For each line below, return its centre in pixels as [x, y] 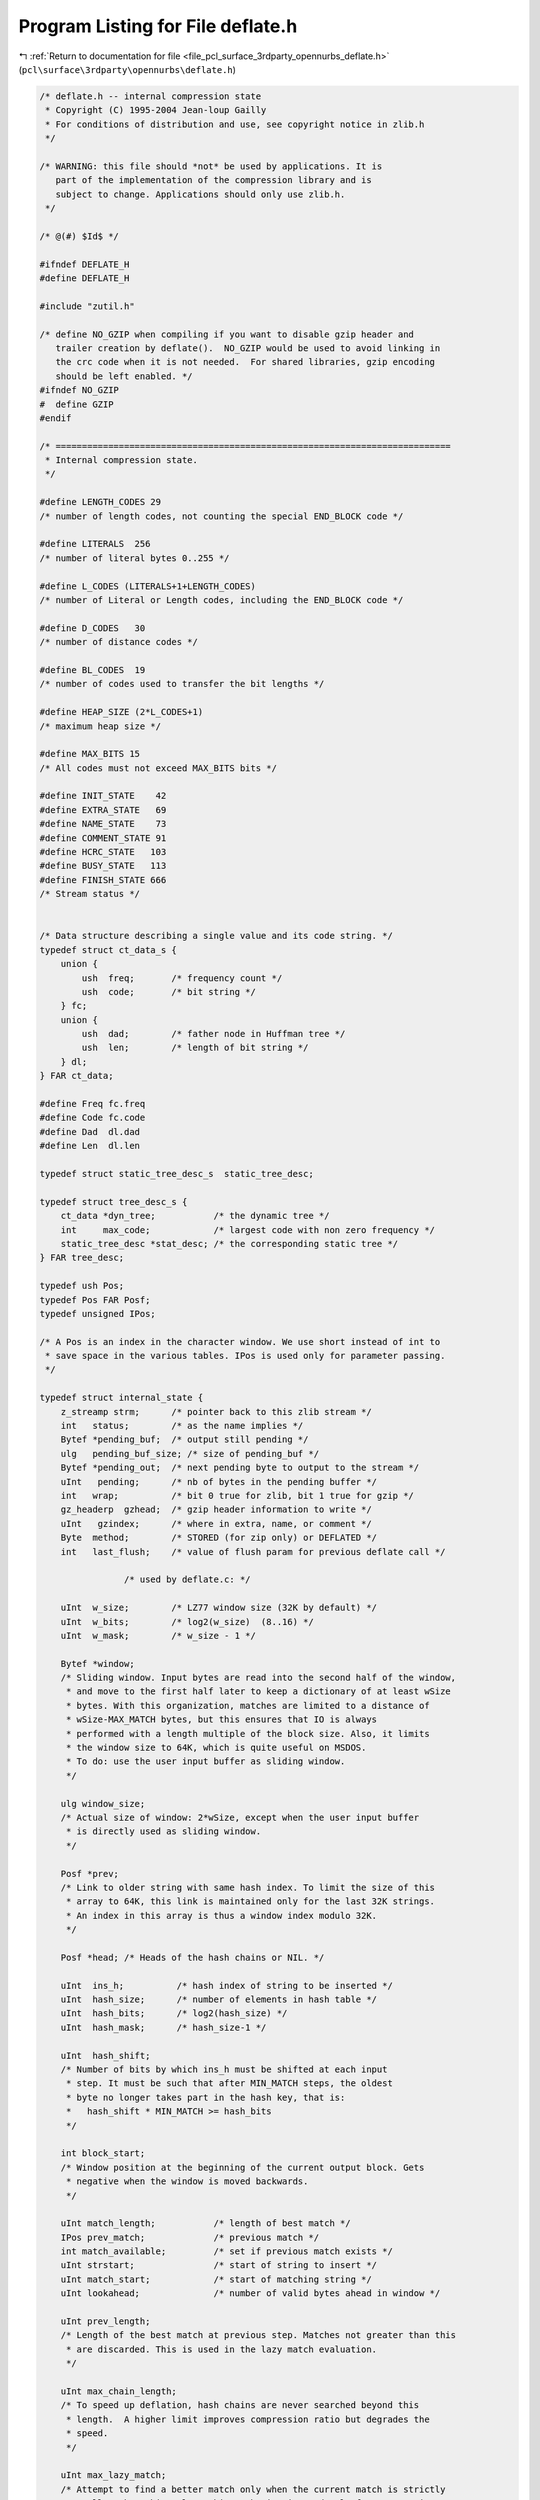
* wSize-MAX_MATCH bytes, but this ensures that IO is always [221, 1719]
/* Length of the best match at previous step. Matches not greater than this [258, 2335]
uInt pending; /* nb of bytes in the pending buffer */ [219, 1481]
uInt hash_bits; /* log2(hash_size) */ [174, 2013]
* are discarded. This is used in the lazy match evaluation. [221, 2349]
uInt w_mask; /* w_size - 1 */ [158, 1635]
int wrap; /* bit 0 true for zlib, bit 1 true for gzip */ [237, 1495]
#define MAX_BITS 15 [89, 754]
